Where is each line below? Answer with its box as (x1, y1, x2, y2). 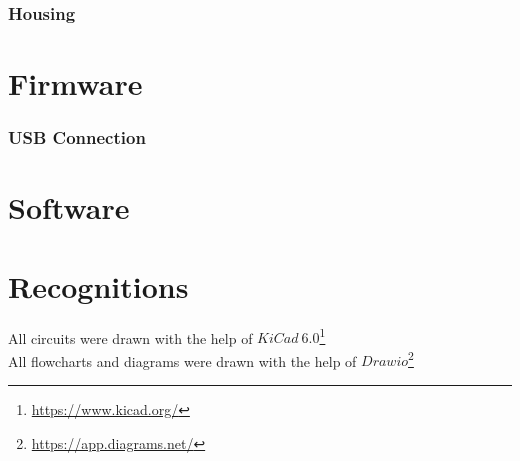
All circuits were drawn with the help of (8, 327, 253, 348)
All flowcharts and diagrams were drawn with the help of (8, 350, 357, 371)
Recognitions (8, 265, 189, 306)
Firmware (8, 63, 143, 104)
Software (8, 187, 130, 228)
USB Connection (8, 125, 146, 150)
